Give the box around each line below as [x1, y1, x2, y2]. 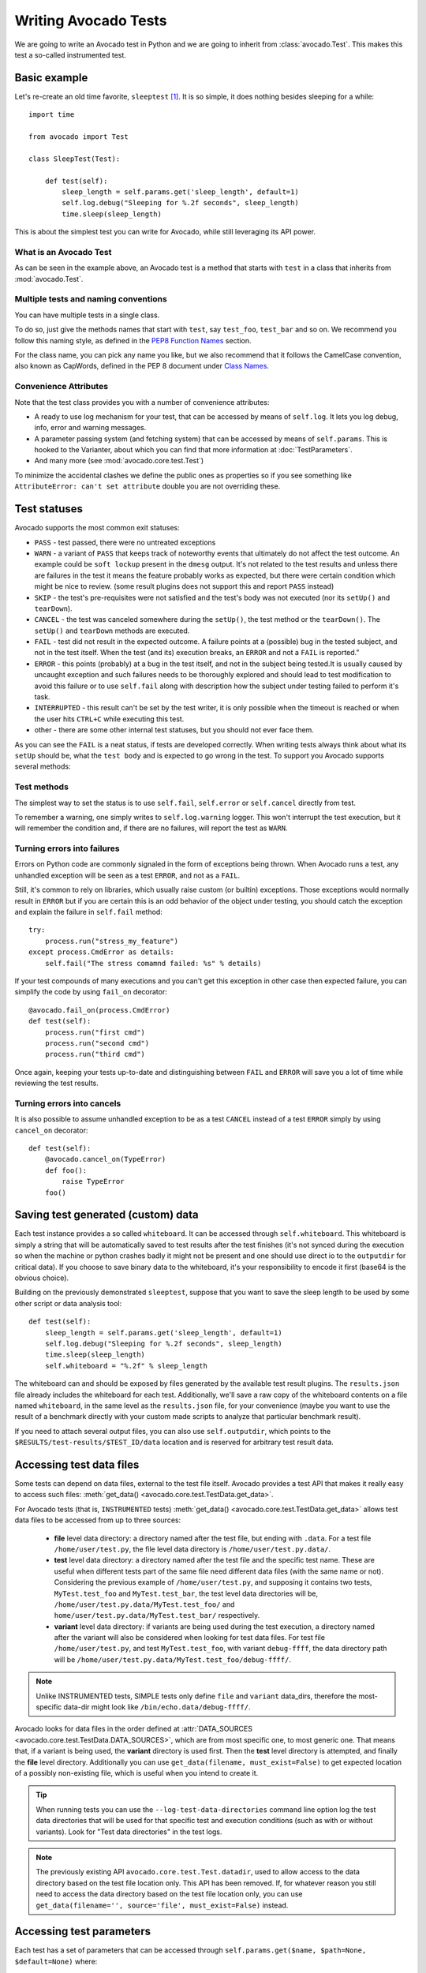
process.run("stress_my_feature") [44, 936, 179, 945]
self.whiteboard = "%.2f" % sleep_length [44, 1361, 208, 1370]
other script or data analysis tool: [14, 1298, 122, 1308]
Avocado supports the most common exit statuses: [14, 523, 181, 533]
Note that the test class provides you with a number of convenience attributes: [14, 397, 270, 406]
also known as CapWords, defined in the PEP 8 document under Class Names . [14, 361, 270, 371]
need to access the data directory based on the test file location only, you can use [35, 1889, 303, 1899]
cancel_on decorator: [14, 1125, 88, 1135]
